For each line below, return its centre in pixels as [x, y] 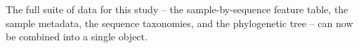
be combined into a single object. [77, 37]
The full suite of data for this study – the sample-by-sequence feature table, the [177, 9]
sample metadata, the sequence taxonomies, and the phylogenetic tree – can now [179, 23]
